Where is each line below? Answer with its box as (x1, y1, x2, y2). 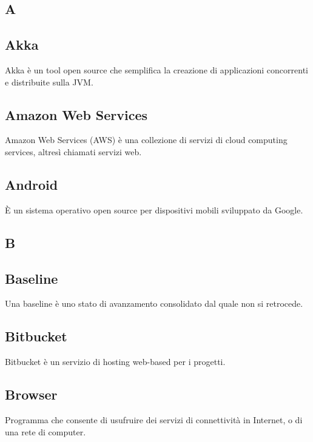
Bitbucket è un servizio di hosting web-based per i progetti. (5, 355, 226, 368)
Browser (5, 385, 58, 404)
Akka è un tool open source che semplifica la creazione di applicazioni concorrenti (5, 63, 309, 76)
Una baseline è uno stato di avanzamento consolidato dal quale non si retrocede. (5, 297, 303, 310)
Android (5, 175, 58, 193)
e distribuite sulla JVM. (5, 75, 93, 88)
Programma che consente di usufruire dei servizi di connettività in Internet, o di (5, 413, 303, 426)
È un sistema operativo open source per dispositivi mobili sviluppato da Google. (5, 203, 303, 216)
